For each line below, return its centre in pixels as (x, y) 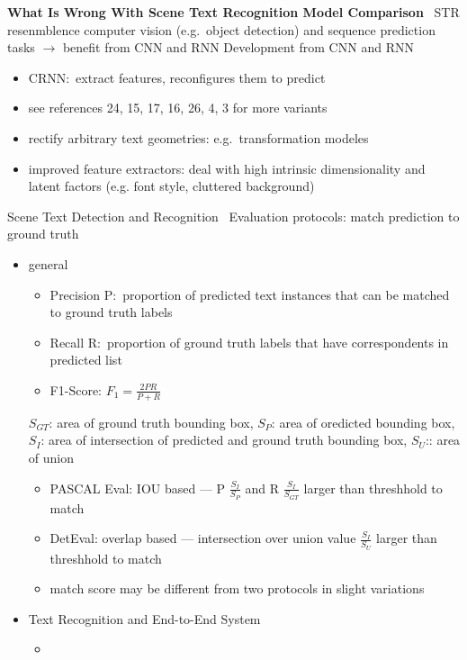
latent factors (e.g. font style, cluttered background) (171, 186)
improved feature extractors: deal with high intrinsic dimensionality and (227, 168)
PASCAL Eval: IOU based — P (138, 488)
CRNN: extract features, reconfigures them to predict (177, 77)
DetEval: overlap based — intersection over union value (203, 538)
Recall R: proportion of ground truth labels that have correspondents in (249, 342)
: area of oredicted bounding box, (363, 422)
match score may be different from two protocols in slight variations (237, 588)
